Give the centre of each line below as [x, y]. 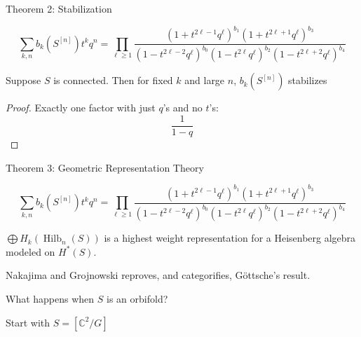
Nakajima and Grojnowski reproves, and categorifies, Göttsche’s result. [158, 275]
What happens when [50, 298]
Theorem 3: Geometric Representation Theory [105, 167]
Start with [28, 322]
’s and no [183, 108]
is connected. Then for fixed [113, 80]
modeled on [30, 251]
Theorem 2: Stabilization [59, 8]
